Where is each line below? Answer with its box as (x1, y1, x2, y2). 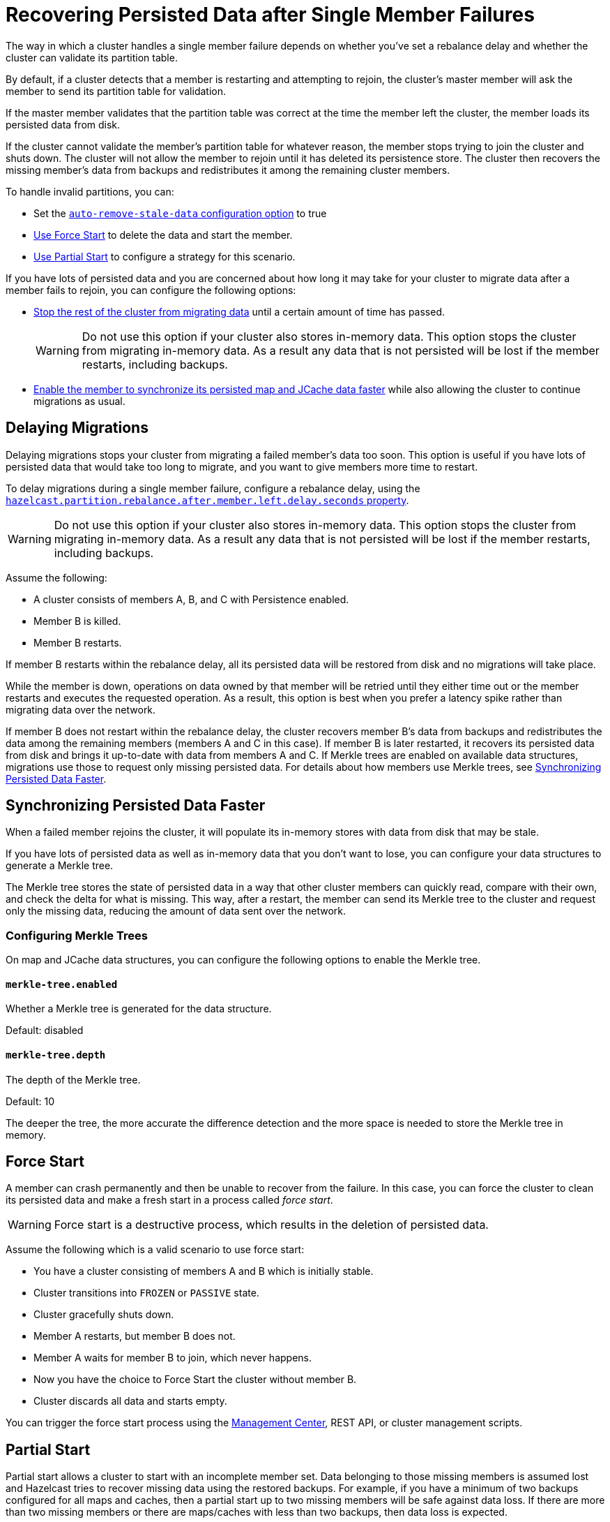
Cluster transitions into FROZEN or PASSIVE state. (33, 1287, 259, 1299)
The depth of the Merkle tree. (6, 1073, 141, 1086)
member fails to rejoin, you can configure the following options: (6, 283, 296, 296)
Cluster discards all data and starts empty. (33, 1395, 227, 1408)
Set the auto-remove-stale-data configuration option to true (33, 207, 327, 219)
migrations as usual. (33, 394, 125, 407)
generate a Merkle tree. (6, 859, 114, 872)
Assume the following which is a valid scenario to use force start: (6, 1243, 305, 1256)
